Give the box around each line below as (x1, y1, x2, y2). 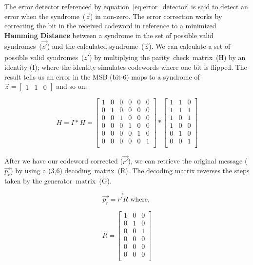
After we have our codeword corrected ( (4, 156, 123, 166)
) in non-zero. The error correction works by (90, 11, 222, 21)
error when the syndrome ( (4, 11, 86, 21)
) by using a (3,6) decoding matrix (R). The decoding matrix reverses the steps (10, 165, 250, 176)
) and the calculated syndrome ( (47, 41, 144, 51)
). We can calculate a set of (149, 41, 231, 51)
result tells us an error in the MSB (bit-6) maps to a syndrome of (4, 71, 200, 82)
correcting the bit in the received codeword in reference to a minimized (4, 20, 216, 31)
